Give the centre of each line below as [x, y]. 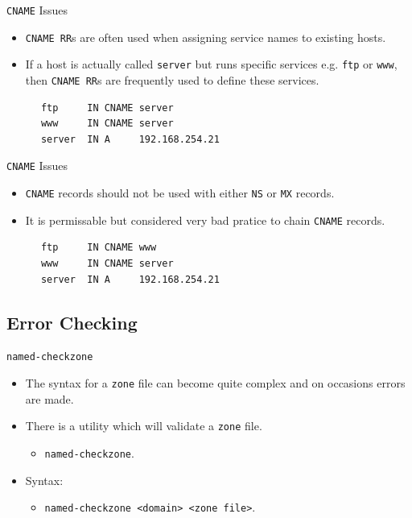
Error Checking [72, 322]
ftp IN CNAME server [107, 108]
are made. [49, 398]
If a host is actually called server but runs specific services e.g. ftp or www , [211, 64]
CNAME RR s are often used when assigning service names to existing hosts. [206, 37]
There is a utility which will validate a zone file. [144, 426]
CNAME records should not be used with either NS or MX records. [180, 193]
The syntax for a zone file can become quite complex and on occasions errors [215, 383]
